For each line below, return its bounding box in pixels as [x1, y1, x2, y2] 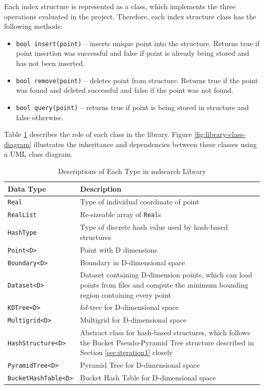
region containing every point [80, 289, 171, 300]
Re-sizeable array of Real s [80, 209, 161, 220]
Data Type [8, 183, 46, 194]
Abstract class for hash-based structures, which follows [80, 327, 250, 338]
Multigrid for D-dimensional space [80, 314, 187, 325]
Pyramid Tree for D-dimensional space [80, 360, 200, 370]
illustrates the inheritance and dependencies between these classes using [34, 138, 257, 149]
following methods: [4, 21, 62, 31]
